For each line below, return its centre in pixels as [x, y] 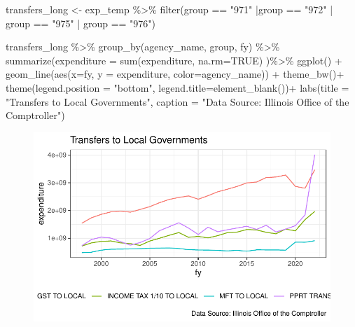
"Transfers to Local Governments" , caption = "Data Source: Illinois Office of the [177, 101]
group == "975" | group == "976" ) [81, 23]
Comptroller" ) [35, 115]
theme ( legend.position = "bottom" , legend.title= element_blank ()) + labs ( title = [177, 87]
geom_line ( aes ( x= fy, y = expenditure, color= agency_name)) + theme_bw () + [175, 74]
